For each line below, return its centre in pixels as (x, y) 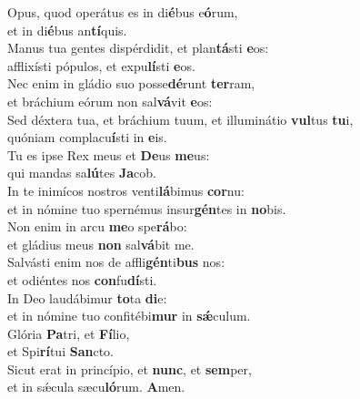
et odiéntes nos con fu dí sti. (82, 279)
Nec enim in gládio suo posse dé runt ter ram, (131, 83)
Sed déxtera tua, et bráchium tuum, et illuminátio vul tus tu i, (180, 119)
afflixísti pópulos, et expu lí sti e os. (101, 65)
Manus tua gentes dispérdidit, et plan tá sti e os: (138, 48)
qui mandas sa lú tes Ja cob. (82, 173)
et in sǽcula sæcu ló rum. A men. (96, 387)
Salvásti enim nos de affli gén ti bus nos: (116, 262)
